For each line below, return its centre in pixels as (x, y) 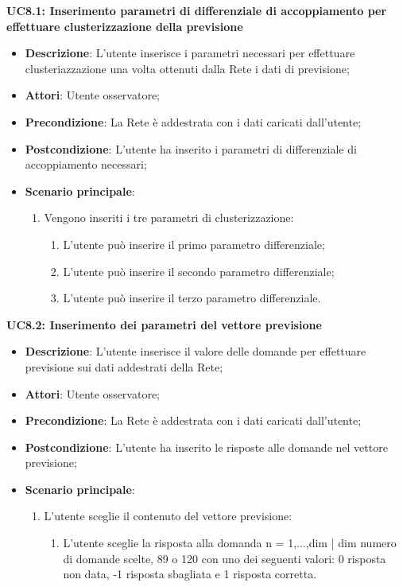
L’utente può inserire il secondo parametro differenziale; (199, 271)
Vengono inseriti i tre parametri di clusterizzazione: (169, 218)
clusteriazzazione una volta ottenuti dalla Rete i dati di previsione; (187, 68)
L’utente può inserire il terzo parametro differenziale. (192, 298)
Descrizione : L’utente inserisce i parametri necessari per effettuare (190, 53)
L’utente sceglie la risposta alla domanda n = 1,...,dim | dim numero (230, 543)
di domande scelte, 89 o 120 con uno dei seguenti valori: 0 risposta (225, 558)
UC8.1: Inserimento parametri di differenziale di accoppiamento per (197, 10)
